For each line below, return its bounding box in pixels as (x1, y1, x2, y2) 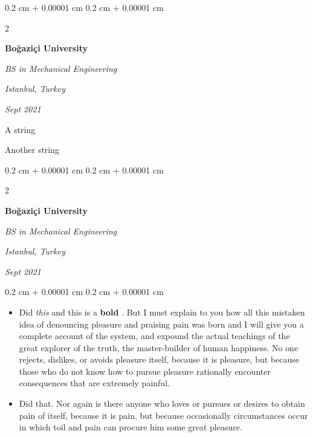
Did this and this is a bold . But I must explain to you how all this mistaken (19, 305, 305, 318)
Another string (5, 143, 60, 156)
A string (5, 123, 36, 135)
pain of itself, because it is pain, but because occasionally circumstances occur (19, 409, 308, 421)
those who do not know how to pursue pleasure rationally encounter (19, 364, 271, 377)
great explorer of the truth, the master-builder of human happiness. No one (19, 341, 298, 354)
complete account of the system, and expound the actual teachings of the (19, 329, 290, 342)
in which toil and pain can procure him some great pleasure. (19, 421, 242, 433)
